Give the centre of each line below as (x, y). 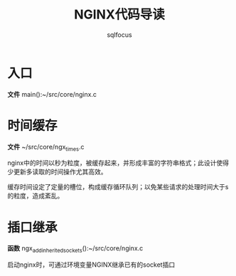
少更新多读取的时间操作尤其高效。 (57, 172)
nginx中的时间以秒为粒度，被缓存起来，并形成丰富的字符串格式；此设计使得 (118, 163)
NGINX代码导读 (119, 15)
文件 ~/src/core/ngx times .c (46, 148)
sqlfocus (119, 34)
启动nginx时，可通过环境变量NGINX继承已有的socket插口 (91, 265)
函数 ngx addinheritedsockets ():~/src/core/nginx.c (75, 249)
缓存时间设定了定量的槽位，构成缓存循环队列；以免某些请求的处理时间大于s (118, 187)
